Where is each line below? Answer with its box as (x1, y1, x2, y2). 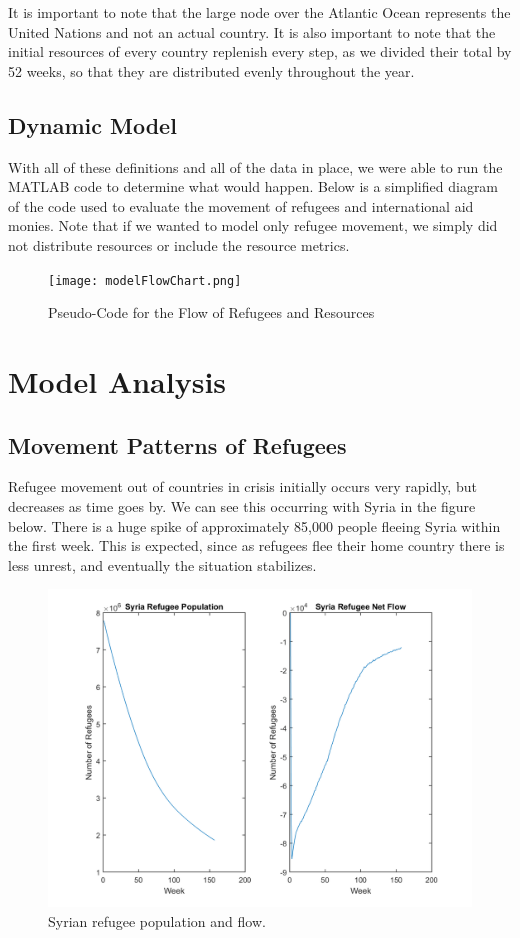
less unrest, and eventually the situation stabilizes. (8, 554, 317, 575)
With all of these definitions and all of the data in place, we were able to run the (8, 156, 503, 177)
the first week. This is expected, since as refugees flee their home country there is (8, 535, 505, 556)
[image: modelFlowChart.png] (48, 273, 242, 288)
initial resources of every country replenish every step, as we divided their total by (8, 41, 512, 62)
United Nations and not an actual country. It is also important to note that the (8, 21, 496, 42)
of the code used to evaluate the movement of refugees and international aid (8, 195, 474, 216)
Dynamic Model (8, 109, 177, 140)
